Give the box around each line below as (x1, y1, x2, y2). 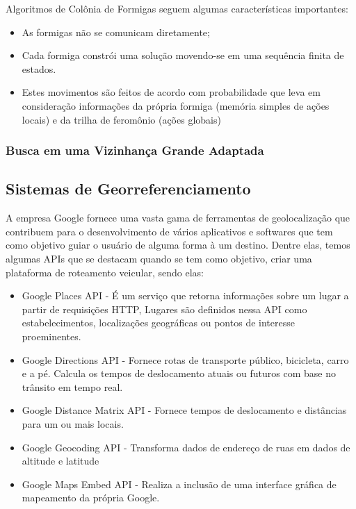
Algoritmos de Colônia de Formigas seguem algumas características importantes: (6, 1, 348, 15)
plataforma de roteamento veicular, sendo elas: (6, 265, 204, 279)
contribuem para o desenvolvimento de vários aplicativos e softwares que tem (6, 224, 333, 238)
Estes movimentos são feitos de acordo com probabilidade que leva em (22, 85, 321, 99)
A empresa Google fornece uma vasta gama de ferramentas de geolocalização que (6, 210, 350, 225)
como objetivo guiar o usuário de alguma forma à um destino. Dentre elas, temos (6, 237, 350, 252)
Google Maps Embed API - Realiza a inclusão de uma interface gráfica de (22, 476, 337, 491)
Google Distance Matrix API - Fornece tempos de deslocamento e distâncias (22, 403, 347, 417)
